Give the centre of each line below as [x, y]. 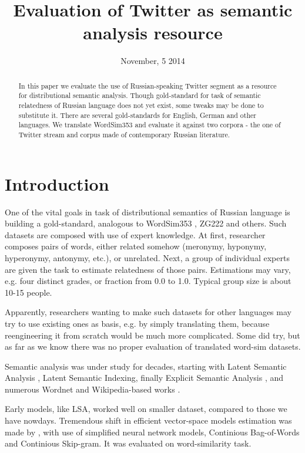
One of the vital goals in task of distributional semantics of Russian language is [148, 212]
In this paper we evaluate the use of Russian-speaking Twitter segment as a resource [148, 85]
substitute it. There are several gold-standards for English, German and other [137, 115]
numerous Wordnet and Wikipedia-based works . [93, 389]
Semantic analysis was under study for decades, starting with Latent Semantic [146, 366]
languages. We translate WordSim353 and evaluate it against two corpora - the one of [150, 125]
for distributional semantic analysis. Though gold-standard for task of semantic [140, 95]
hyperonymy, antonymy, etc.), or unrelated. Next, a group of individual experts [147, 257]
